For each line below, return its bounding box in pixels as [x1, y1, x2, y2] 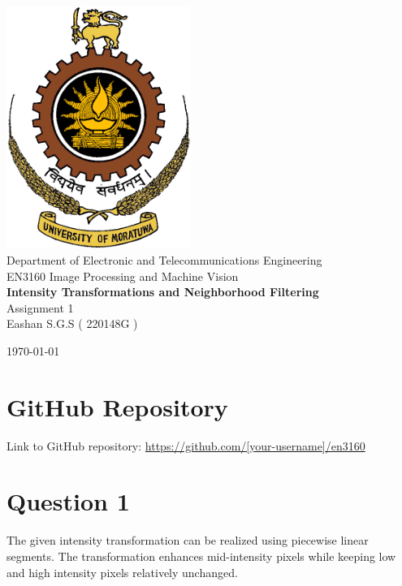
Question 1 [6, 485, 130, 518]
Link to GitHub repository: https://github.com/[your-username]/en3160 [6, 437, 365, 454]
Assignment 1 [6, 299, 74, 316]
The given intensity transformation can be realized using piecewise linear [6, 532, 369, 549]
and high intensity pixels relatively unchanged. [6, 563, 238, 580]
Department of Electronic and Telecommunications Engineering [6, 251, 322, 268]
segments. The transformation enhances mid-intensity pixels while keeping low [6, 547, 396, 564]
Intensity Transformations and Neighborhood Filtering [6, 283, 319, 300]
